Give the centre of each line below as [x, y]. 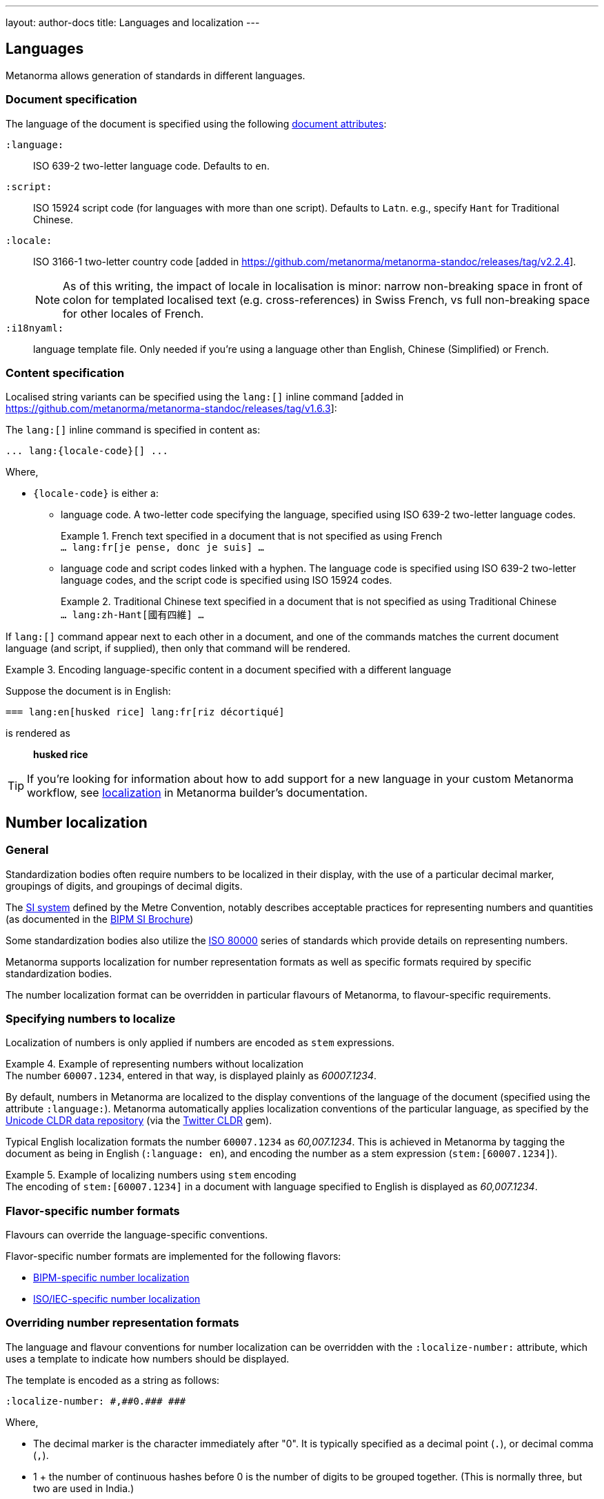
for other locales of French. [133, 313]
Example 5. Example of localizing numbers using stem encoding [151, 1175]
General [27, 850]
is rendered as [38, 733]
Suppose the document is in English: [88, 691]
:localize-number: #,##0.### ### [96, 1401]
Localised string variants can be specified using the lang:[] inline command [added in [205, 397]
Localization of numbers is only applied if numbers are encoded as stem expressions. [200, 1043]
